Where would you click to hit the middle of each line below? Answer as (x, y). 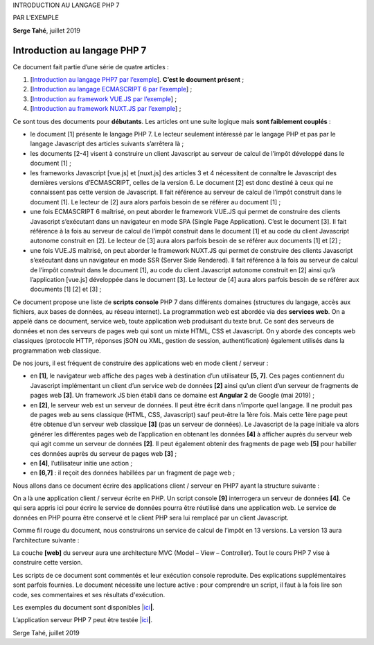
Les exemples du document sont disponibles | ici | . (84, 607)
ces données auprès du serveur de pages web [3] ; (103, 453)
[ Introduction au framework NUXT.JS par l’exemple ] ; (106, 109)
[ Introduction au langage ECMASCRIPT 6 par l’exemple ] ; (111, 89)
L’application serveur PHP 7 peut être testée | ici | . (82, 620)
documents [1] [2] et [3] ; (66, 289)
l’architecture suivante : (46, 540)
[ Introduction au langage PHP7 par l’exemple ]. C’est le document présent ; (137, 80)
